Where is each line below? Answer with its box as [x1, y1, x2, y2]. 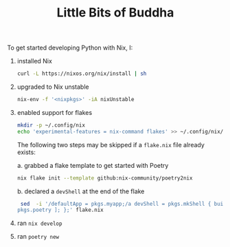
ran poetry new [16, 233, 60, 241]
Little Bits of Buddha [56, 5, 174, 21]
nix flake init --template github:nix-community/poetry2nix [16, 174, 193, 182]
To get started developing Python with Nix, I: [7, 43, 133, 52]
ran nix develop [16, 219, 62, 228]
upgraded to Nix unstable [16, 83, 89, 91]
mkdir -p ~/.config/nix [16, 122, 86, 129]
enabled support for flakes [16, 108, 93, 116]
